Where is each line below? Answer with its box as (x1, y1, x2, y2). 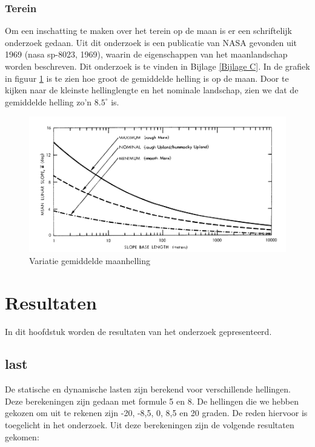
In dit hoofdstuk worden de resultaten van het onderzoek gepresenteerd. (5, 325, 272, 337)
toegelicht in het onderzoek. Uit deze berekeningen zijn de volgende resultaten (5, 419, 294, 431)
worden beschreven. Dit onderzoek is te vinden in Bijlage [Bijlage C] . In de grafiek (5, 60, 310, 72)
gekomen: (5, 430, 39, 443)
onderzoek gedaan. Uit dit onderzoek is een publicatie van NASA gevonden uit (5, 36, 297, 48)
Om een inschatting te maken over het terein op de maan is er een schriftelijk (5, 24, 292, 37)
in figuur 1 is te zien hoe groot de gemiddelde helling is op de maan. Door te (5, 71, 289, 84)
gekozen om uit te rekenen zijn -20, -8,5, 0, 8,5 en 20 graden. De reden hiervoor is (5, 406, 308, 419)
